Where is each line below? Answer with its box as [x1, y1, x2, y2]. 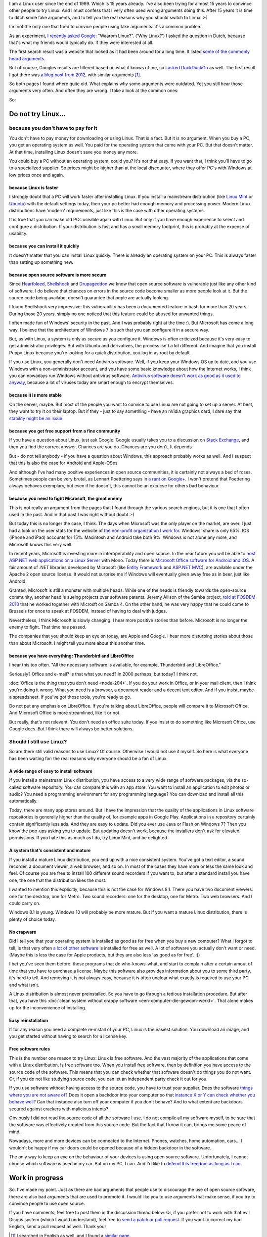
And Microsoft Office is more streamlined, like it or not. [9, 710, 121, 716]
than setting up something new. [9, 259, 74, 265]
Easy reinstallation [9, 1017, 48, 1023]
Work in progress [9, 1174, 64, 1182]
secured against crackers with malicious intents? [9, 1106, 109, 1112]
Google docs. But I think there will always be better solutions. [9, 726, 134, 732]
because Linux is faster [9, 185, 58, 190]
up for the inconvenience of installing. [9, 1004, 87, 1010]
